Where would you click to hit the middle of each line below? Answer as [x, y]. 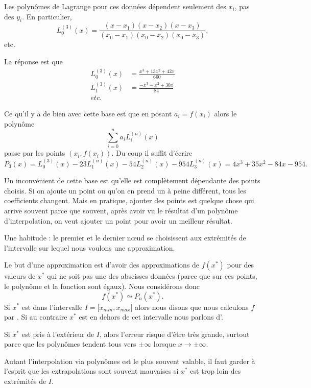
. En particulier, [47, 16]
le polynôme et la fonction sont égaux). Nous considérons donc [102, 286]
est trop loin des [216, 371]
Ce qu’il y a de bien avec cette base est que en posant [88, 114]
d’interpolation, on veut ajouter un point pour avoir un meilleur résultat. [118, 220]
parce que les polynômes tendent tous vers [70, 344]
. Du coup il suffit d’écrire [152, 153]
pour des [241, 265]
